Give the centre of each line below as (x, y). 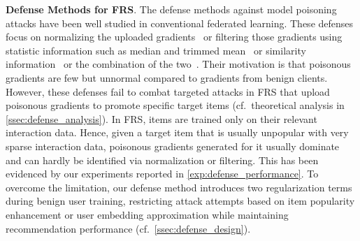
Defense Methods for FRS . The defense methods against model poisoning (171, 9)
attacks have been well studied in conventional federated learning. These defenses (180, 23)
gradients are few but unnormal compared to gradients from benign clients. (167, 77)
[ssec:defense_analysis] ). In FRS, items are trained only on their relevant (161, 118)
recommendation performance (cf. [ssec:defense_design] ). (128, 228)
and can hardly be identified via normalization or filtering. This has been (162, 160)
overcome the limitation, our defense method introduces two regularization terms (179, 187)
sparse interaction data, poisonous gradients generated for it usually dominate (173, 146)
